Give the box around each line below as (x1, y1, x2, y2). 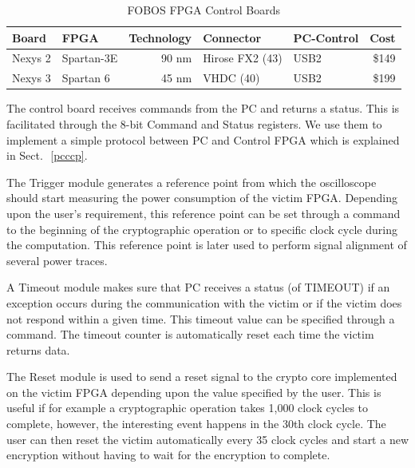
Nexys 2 (12, 50, 51, 66)
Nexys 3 (12, 69, 51, 86)
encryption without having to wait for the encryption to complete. (6, 446, 330, 463)
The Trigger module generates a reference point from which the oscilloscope (6, 173, 377, 190)
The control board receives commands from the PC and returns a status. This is (6, 100, 400, 117)
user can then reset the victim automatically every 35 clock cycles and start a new (6, 430, 409, 447)
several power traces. (6, 252, 108, 268)
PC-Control (293, 29, 359, 46)
